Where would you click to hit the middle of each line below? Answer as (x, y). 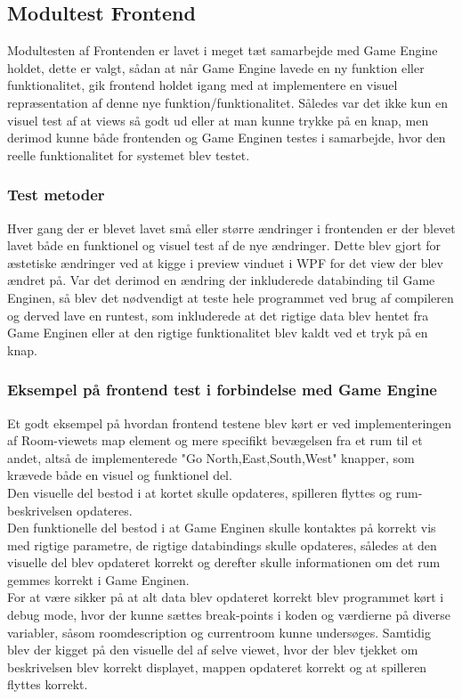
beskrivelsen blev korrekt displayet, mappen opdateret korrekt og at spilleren (217, 666)
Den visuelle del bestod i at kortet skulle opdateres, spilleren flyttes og (200, 492)
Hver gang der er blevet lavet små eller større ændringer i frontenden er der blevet (231, 228)
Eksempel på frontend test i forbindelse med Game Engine (222, 390)
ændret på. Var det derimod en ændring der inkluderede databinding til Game (221, 280)
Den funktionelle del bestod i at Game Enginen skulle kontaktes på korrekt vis (222, 528)
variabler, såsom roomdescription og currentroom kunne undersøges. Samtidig (219, 632)
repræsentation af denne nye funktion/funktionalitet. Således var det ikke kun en (227, 102)
